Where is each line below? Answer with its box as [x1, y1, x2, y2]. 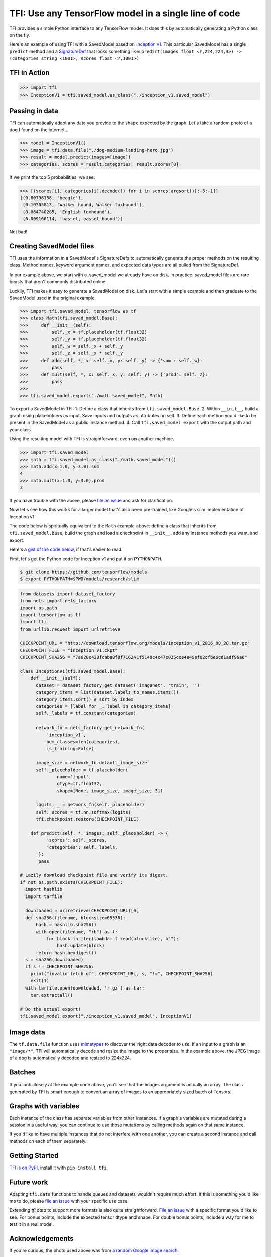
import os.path [20, 605, 57, 611]
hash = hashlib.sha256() [36, 922, 97, 928]
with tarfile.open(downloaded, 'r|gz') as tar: [25, 985, 145, 991]
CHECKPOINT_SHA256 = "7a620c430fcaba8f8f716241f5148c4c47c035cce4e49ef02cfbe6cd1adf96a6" [20, 654, 248, 660]
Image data [9, 1028, 45, 1036]
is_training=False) [46, 746, 94, 752]
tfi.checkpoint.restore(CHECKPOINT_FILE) [36, 816, 139, 822]
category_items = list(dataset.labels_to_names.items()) [36, 689, 179, 695]
